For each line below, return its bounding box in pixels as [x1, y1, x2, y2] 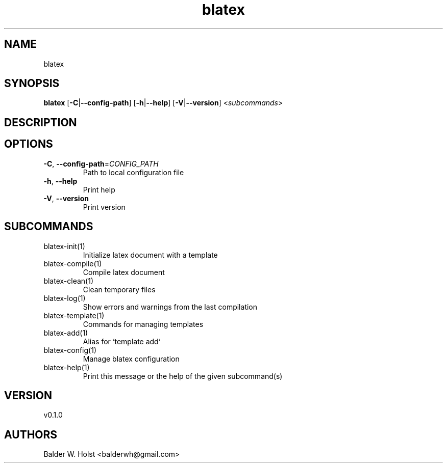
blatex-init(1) [43, 241, 85, 251]
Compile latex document [83, 267, 165, 277]
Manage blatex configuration [83, 354, 180, 363]
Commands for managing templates [83, 319, 204, 328]
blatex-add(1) [43, 328, 88, 337]
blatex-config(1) [43, 345, 97, 354]
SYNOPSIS [4, 77, 60, 90]
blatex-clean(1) [43, 276, 94, 285]
